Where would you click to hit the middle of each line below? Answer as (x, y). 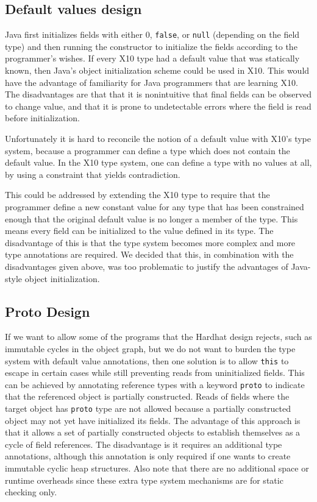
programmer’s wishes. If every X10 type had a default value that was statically (152, 58)
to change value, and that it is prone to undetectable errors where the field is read (158, 106)
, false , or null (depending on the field (225, 34)
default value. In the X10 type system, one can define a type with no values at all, (158, 162)
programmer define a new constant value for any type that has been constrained (155, 206)
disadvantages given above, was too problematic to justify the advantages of (147, 266)
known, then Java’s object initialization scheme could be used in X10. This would (157, 70)
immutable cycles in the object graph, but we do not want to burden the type (150, 348)
